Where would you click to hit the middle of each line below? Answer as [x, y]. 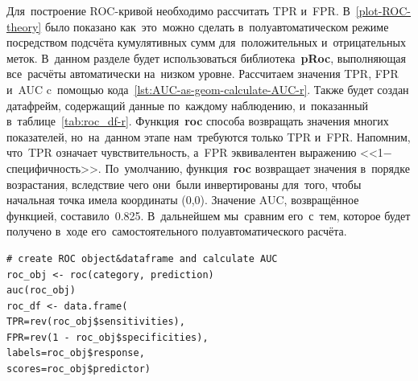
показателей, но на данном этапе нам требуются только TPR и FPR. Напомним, [209, 136]
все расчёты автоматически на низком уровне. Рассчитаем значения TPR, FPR [203, 74]
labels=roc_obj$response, [76, 353]
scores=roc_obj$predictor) [79, 369]
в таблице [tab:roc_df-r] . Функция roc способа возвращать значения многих [198, 121]
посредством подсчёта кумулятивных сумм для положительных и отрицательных [206, 42]
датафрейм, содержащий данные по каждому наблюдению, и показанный [188, 105]
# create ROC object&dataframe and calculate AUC [142, 258]
